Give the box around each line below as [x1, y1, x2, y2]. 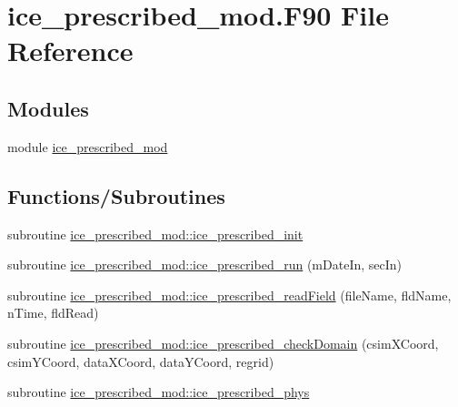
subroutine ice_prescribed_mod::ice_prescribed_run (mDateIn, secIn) [7, 255, 403, 274]
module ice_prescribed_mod [7, 137, 168, 156]
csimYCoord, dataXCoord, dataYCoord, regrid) [7, 351, 274, 371]
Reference [7, 32, 134, 69]
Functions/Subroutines [7, 181, 225, 209]
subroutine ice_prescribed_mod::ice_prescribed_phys [7, 382, 310, 402]
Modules [7, 94, 89, 122]
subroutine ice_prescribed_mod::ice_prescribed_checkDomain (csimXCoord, [7, 333, 439, 352]
